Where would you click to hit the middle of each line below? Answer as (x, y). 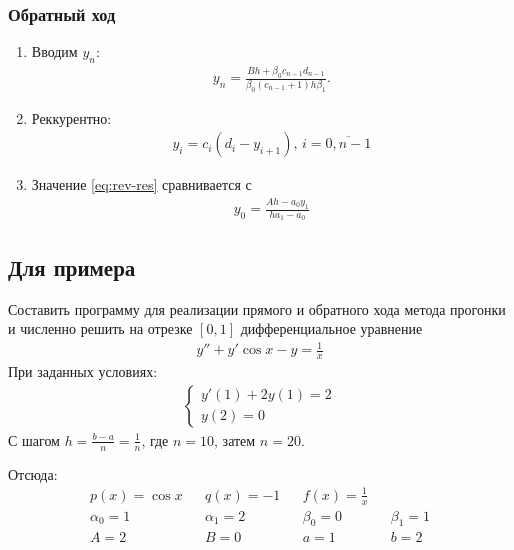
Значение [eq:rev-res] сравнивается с (141, 184)
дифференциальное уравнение (331, 328)
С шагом (34, 439)
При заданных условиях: (83, 371)
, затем (235, 439)
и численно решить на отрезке (100, 328)
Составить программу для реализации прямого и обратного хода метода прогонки (257, 308)
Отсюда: (33, 473)
